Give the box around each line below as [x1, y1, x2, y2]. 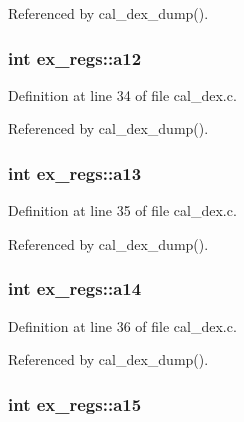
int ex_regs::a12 [8, 45, 142, 70]
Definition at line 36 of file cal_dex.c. [8, 315, 237, 336]
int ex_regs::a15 [8, 391, 142, 416]
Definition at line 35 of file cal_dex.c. [8, 200, 237, 221]
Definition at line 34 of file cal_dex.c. [8, 84, 237, 105]
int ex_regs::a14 [8, 276, 142, 301]
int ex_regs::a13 [8, 160, 142, 185]
